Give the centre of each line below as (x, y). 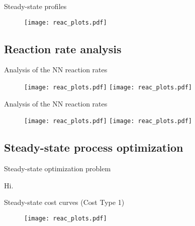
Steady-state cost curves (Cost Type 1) (64, 202)
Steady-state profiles (35, 6)
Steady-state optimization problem (58, 168)
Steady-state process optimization (94, 147)
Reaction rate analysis (63, 48)
